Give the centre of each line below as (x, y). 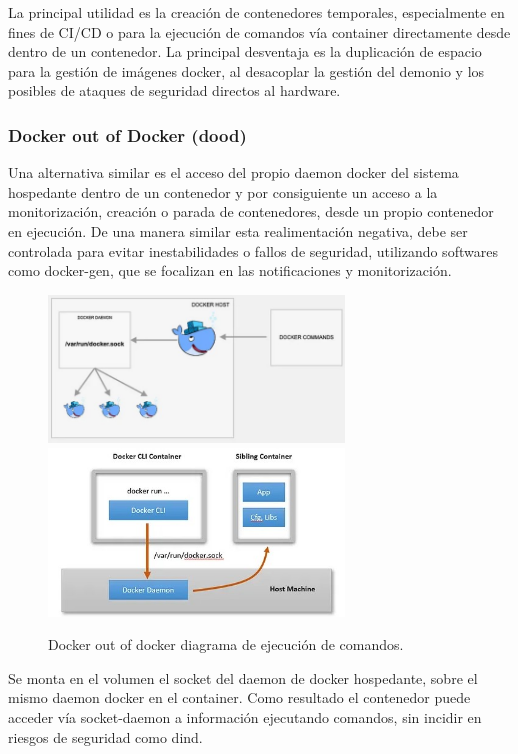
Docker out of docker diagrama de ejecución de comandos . (226, 644)
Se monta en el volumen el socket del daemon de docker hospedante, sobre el (243, 677)
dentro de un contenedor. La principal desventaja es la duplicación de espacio (245, 51)
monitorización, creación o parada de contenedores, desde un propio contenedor (251, 211)
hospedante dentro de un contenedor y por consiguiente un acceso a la (223, 191)
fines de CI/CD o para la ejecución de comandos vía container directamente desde (259, 31)
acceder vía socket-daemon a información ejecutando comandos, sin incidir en (245, 717)
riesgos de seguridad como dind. (105, 736)
